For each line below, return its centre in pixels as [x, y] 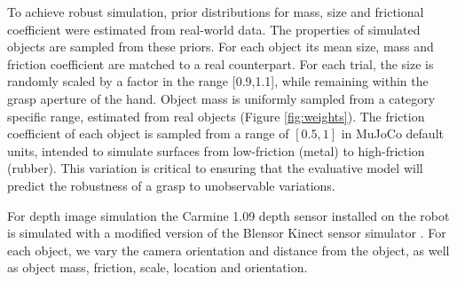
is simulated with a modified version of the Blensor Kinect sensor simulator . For [227, 233]
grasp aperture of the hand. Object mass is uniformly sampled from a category [221, 98]
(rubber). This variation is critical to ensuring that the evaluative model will [215, 168]
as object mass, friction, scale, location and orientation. [158, 267]
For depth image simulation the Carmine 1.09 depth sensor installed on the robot [228, 215]
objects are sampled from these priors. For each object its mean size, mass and [221, 47]
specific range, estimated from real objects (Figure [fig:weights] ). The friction [216, 116]
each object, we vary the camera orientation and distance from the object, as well [228, 250]
